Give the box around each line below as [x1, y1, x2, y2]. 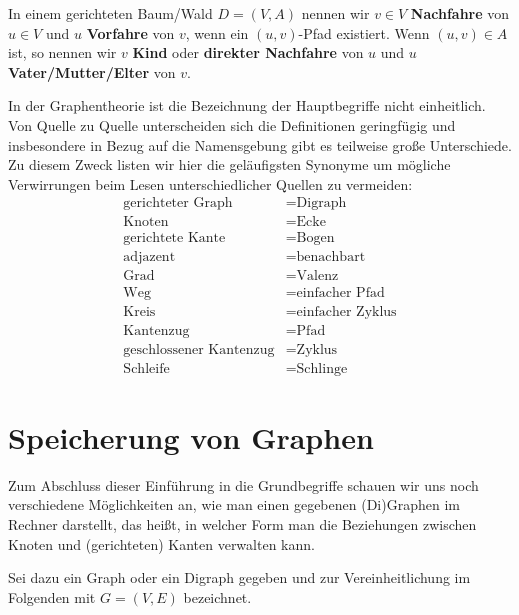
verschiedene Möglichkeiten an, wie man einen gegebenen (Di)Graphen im [8, 494, 460, 515]
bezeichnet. [183, 586, 252, 607]
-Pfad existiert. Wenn [298, 22, 430, 43]
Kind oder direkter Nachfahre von [132, 42, 364, 63]
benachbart [296, 250, 366, 265]
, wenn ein [185, 22, 249, 43]
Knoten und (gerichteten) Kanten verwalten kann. [8, 533, 315, 554]
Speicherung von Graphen [8, 416, 374, 457]
